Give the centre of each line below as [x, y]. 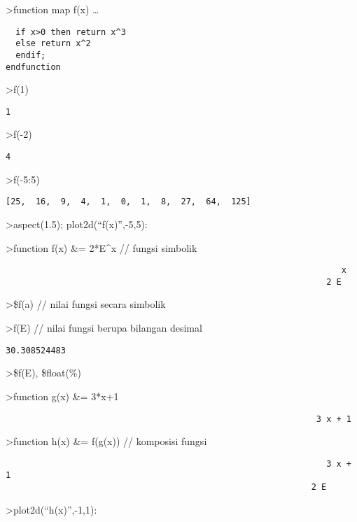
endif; [31, 55]
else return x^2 [53, 44]
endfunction [33, 67]
